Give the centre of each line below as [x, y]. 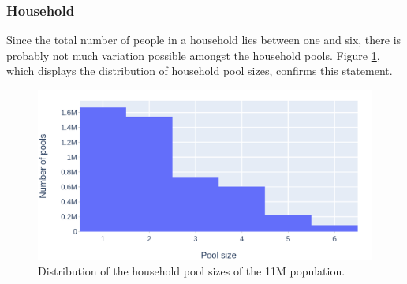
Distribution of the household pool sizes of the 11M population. [192, 271]
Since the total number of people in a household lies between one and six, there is [204, 40]
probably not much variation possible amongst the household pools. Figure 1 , [193, 55]
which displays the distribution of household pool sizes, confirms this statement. [200, 71]
